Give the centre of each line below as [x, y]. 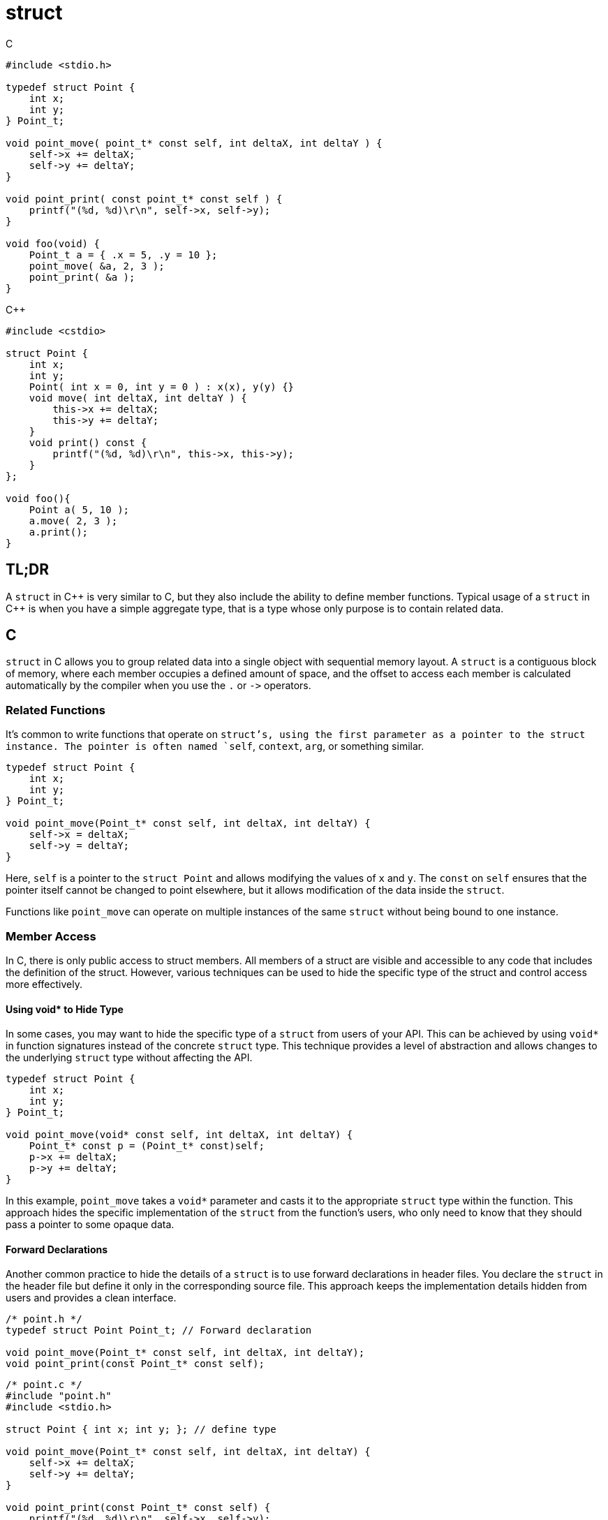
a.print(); [59, 532]
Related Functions [55, 710]
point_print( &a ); [82, 277]
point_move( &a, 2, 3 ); [97, 266]
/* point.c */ [44, 1385]
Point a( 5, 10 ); [79, 509]
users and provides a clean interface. [91, 1298]
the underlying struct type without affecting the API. [129, 1058]
